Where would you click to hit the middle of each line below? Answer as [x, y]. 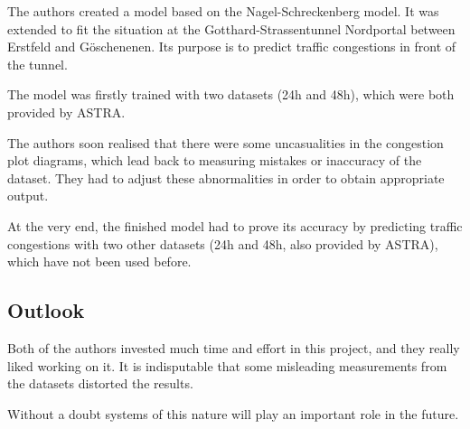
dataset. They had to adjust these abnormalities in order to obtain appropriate [226, 177]
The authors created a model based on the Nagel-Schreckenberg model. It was [223, 11]
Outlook [46, 310]
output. [28, 196]
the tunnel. [38, 64]
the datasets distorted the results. [100, 383]
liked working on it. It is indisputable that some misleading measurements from [227, 365]
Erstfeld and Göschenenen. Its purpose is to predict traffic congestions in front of [232, 47]
